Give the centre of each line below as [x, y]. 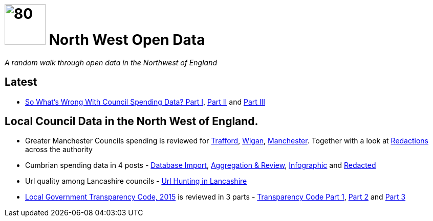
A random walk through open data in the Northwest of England [111, 62]
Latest [21, 82]
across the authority [59, 150]
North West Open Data [127, 40]
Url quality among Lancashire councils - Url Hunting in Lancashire [136, 181]
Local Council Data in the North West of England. [132, 121]
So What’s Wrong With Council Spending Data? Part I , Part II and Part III [145, 102]
